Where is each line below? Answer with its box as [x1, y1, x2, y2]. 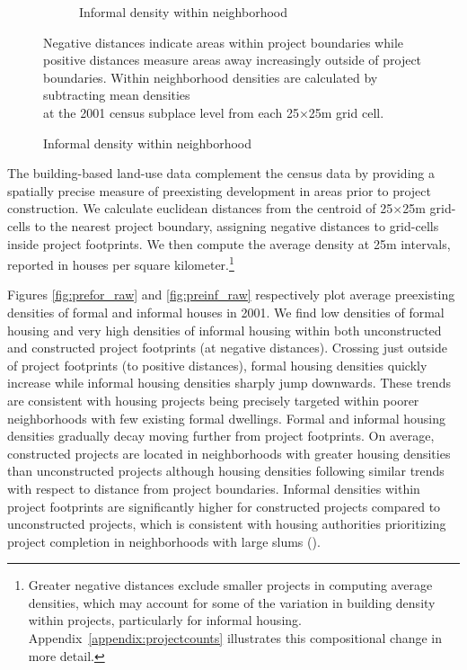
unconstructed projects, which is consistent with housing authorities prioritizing [7, 514, 446, 533]
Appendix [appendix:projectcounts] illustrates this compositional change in [28, 629, 443, 648]
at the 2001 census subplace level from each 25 [43, 103, 299, 121]
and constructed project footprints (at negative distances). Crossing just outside [7, 338, 448, 357]
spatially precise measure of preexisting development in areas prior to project [7, 181, 431, 200]
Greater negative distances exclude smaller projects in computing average [28, 576, 433, 594]
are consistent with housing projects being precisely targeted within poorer [7, 390, 419, 409]
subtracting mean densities [43, 85, 190, 104]
